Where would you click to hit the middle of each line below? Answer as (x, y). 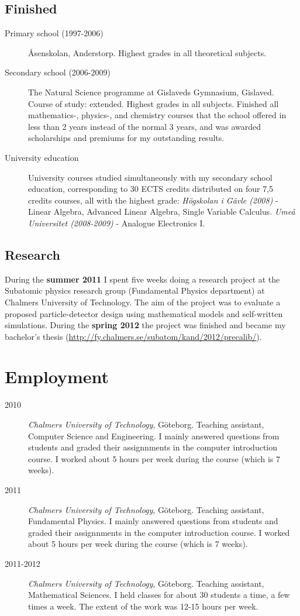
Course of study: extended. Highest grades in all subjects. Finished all (154, 103)
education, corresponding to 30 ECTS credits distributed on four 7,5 (151, 189)
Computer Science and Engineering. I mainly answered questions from (154, 436)
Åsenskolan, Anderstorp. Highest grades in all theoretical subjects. (147, 52)
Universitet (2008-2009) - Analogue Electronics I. (117, 223)
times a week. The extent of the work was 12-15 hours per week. (143, 606)
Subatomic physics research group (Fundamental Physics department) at (135, 290)
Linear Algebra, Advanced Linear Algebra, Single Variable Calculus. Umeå (162, 211)
